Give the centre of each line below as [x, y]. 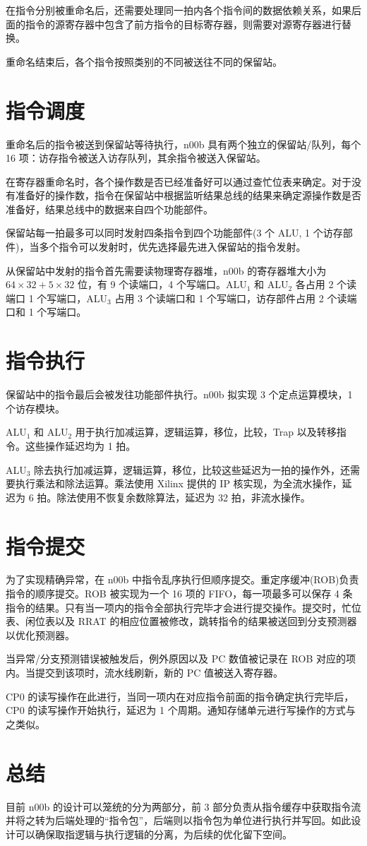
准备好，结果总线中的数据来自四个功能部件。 [109, 209]
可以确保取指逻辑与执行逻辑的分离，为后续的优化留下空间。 [154, 834]
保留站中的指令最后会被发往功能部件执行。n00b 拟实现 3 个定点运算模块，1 [179, 394]
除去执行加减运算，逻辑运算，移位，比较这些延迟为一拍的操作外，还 [192, 469]
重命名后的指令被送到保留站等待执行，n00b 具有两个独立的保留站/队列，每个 [183, 144]
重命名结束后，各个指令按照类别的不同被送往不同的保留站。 [144, 61]
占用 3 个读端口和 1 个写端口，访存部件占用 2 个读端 [236, 298]
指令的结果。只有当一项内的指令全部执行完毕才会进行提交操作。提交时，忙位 [183, 607]
